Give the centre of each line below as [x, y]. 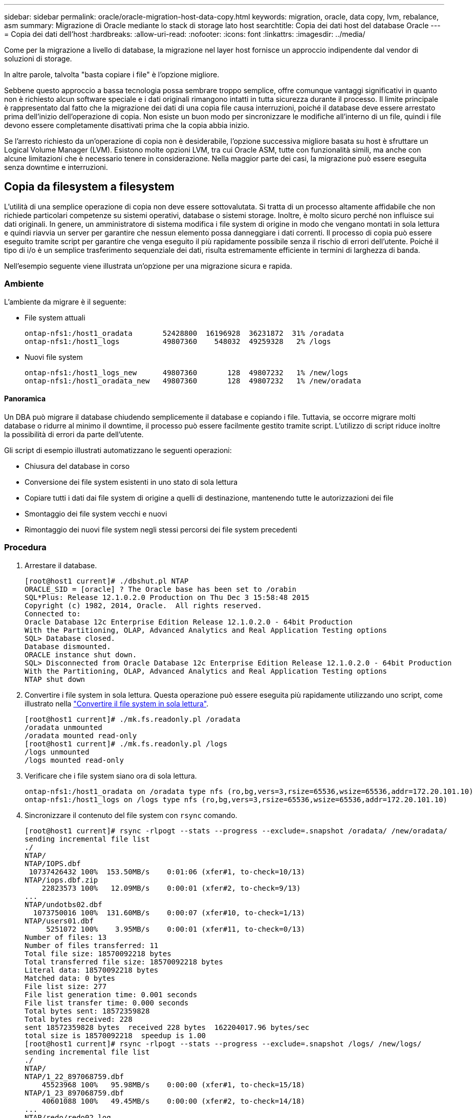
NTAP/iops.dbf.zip [61, 880]
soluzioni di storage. [38, 59]
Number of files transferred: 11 [92, 945]
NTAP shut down [55, 679]
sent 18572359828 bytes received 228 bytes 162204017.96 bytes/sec [167, 1027]
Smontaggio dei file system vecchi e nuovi [96, 513]
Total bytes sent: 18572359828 [87, 1011]
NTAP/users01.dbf [59, 921]
